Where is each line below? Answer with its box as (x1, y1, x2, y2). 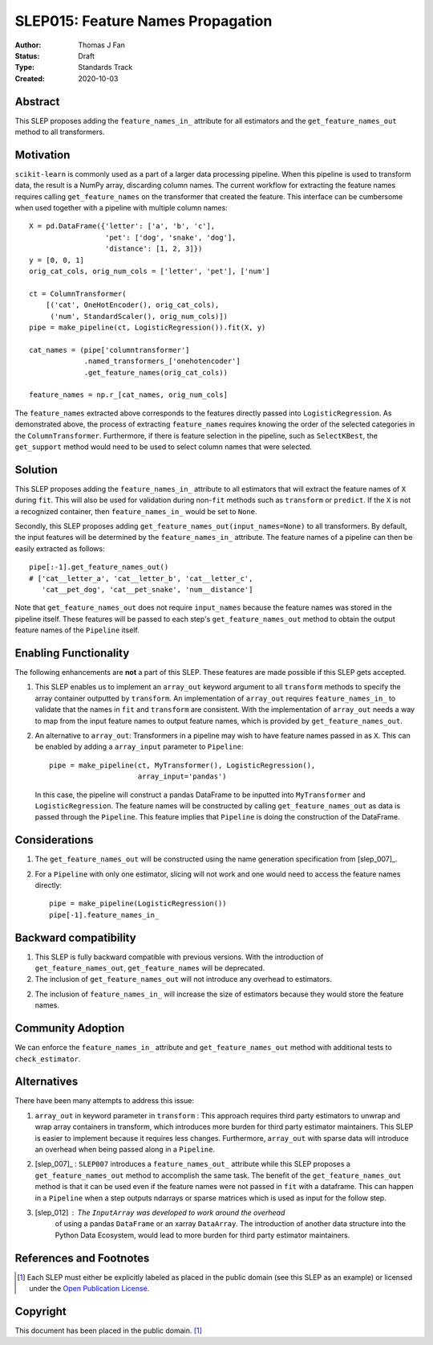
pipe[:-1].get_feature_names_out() (29, 562, 169, 572)
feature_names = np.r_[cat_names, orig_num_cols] (29, 390, 229, 399)
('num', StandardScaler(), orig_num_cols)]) (50, 312, 229, 321)
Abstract (14, 95, 60, 108)
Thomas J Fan (78, 40, 126, 50)
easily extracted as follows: (14, 543, 105, 554)
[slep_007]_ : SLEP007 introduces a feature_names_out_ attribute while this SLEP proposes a (34, 1159, 350, 1169)
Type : (14, 63, 35, 72)
